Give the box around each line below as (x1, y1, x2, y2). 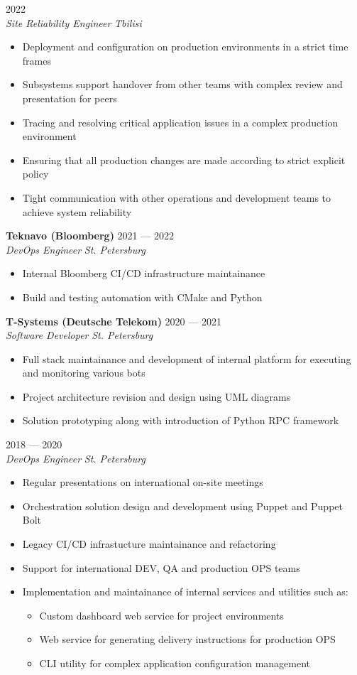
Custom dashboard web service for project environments (39, 607, 284, 622)
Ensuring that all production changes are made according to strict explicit (22, 152, 346, 167)
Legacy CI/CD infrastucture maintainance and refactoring (22, 536, 276, 551)
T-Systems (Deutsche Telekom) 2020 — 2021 (6, 313, 221, 328)
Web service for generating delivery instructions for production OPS (39, 632, 336, 647)
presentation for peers (22, 90, 117, 105)
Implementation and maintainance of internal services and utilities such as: (22, 584, 348, 599)
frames (22, 53, 51, 67)
